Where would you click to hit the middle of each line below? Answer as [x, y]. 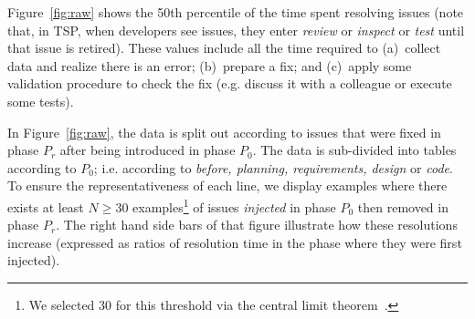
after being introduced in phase [148, 150]
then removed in [403, 206]
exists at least [46, 206]
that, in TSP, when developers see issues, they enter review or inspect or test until [236, 30]
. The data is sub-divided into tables [354, 150]
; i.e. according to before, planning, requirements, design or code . [273, 167]
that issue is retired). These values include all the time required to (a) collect [224, 48]
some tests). [41, 101]
